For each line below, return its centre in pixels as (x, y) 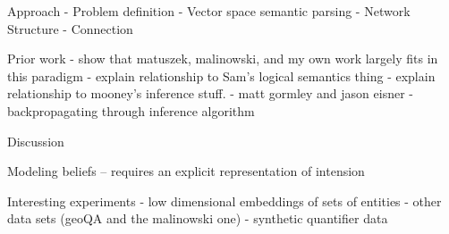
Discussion (36, 141)
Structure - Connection (70, 28)
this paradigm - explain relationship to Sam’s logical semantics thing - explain (221, 75)
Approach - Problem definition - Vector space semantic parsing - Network (209, 11)
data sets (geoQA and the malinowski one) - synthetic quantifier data (198, 218)
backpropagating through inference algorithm (131, 110)
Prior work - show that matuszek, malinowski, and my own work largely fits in (223, 58)
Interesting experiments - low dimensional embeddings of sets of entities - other (224, 201)
